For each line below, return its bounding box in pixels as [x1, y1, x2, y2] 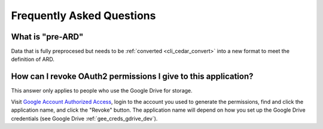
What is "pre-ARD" [11, 32, 84, 42]
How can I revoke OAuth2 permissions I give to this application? [11, 72, 254, 82]
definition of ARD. [11, 56, 55, 63]
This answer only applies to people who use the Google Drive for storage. [11, 87, 193, 94]
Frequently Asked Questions [11, 9, 156, 22]
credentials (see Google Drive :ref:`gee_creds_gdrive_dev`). [11, 115, 158, 122]
